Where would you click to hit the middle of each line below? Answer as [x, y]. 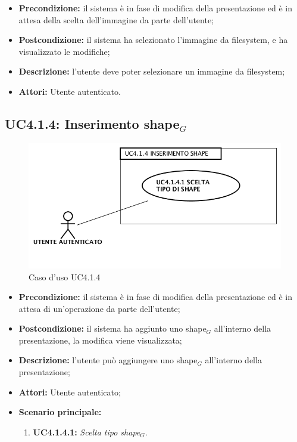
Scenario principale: [60, 412]
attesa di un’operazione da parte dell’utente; [99, 308]
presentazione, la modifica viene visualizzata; [100, 340]
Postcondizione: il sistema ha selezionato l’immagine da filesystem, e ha [153, 40]
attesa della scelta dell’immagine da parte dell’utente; [116, 19]
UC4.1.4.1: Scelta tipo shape [87, 432]
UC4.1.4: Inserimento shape [92, 123]
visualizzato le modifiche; [64, 51]
